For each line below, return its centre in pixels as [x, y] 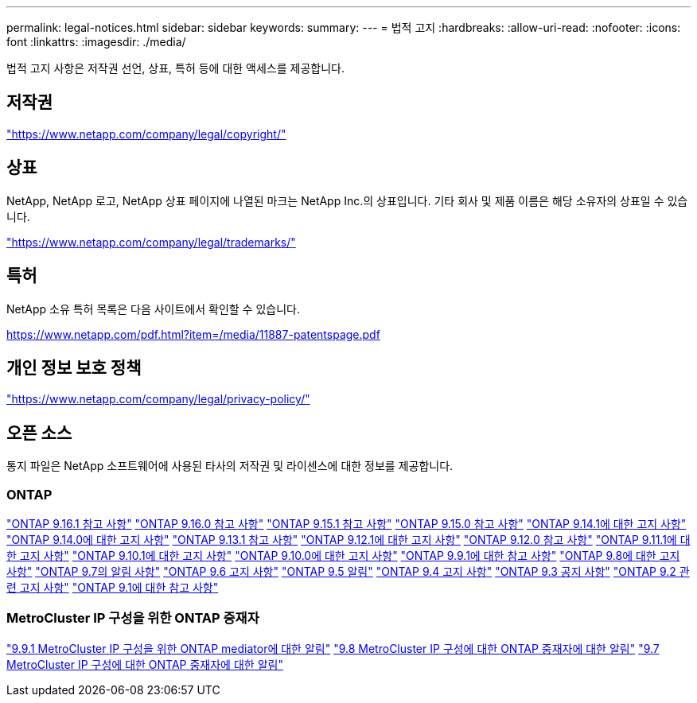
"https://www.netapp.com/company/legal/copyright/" [146, 134]
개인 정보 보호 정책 [74, 367]
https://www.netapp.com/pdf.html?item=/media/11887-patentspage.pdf [193, 334]
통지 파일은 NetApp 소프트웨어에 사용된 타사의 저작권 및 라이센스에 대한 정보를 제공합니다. [230, 466]
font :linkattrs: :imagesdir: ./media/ [96, 42]
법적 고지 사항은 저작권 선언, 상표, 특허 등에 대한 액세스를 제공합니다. [175, 68]
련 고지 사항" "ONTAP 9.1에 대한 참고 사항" [113, 587]
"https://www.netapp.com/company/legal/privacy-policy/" [158, 399]
